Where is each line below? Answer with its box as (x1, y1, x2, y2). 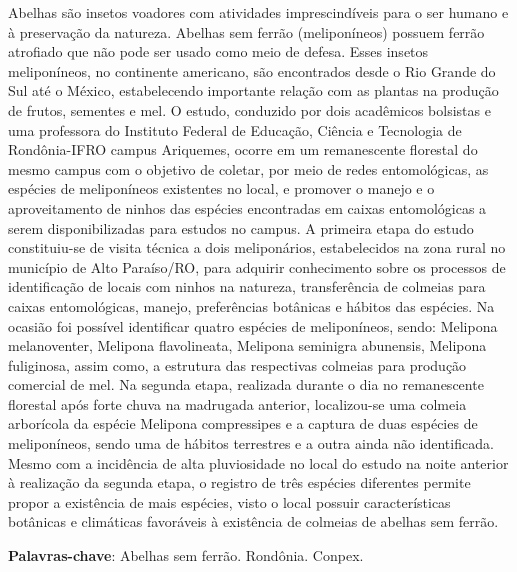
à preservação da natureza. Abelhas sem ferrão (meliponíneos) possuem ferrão (8, 21, 485, 42)
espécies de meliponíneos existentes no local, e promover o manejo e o (8, 178, 435, 199)
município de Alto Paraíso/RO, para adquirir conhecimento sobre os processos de (8, 256, 506, 277)
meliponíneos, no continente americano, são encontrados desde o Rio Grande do (8, 60, 496, 81)
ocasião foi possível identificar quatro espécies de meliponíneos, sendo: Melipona (8, 315, 498, 336)
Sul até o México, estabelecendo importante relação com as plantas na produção (8, 80, 499, 101)
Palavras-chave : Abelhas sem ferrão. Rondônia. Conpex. (8, 545, 364, 566)
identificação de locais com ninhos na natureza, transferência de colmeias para (8, 276, 486, 297)
